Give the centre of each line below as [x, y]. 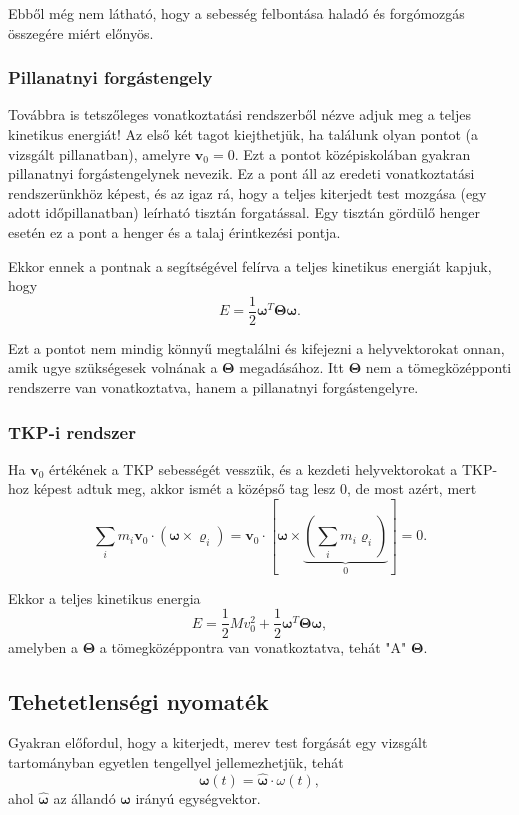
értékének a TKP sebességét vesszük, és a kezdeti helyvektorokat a [253, 468]
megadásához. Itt [291, 367]
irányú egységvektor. [198, 797]
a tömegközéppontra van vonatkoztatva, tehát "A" [253, 646]
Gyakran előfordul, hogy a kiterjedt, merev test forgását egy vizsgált [218, 742]
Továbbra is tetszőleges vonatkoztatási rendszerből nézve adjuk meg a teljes [239, 114]
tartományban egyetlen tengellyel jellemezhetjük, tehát [176, 761]
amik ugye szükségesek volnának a [113, 367]
